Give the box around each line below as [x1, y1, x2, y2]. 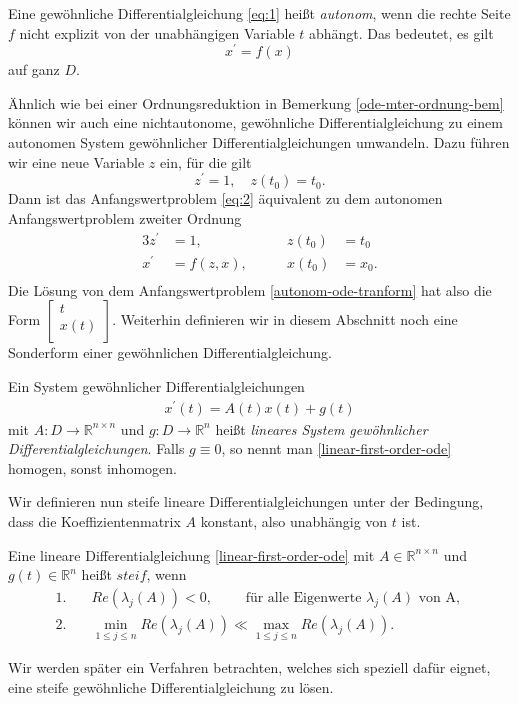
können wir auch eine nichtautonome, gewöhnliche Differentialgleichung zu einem [8, 112, 503, 133]
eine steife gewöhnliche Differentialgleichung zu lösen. [8, 676, 334, 697]
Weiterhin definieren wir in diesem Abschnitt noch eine [120, 309, 458, 330]
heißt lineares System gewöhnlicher [215, 418, 428, 439]
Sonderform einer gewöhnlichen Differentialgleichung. [8, 342, 332, 363]
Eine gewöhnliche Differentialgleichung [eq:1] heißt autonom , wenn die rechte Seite [8, 3, 511, 23]
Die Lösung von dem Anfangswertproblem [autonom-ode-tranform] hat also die [8, 279, 492, 300]
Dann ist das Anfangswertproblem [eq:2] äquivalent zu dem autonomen [8, 188, 443, 209]
